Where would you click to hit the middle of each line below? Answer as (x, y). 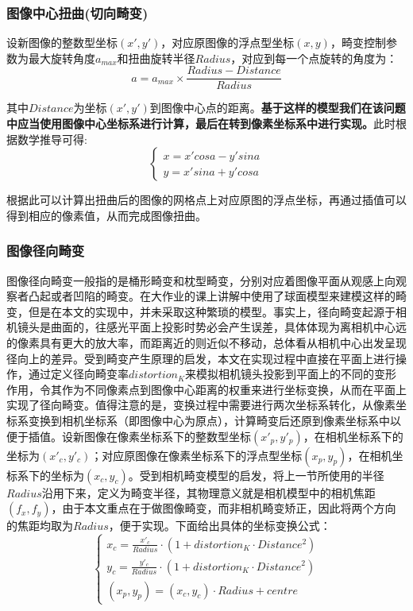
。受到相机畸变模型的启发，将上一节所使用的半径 (256, 475)
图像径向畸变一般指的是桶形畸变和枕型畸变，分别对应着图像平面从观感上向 (201, 280)
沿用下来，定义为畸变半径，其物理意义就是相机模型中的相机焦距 (208, 492)
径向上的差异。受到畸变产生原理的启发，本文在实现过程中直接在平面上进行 (201, 358)
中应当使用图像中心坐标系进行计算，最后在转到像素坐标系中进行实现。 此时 (201, 124)
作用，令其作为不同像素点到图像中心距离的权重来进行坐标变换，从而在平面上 (206, 389)
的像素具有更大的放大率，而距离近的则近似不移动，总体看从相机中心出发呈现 (206, 343)
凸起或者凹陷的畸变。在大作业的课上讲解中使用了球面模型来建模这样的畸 (217, 296)
